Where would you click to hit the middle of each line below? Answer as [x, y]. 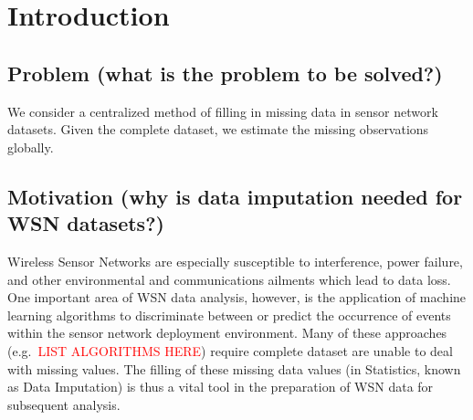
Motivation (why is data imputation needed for [235, 196]
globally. [31, 147]
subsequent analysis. [64, 404]
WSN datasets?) [86, 223]
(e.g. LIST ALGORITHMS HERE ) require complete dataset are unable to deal [230, 350]
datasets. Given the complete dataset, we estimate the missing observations [218, 129]
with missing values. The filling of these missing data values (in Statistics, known [234, 368]
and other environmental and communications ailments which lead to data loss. [229, 279]
